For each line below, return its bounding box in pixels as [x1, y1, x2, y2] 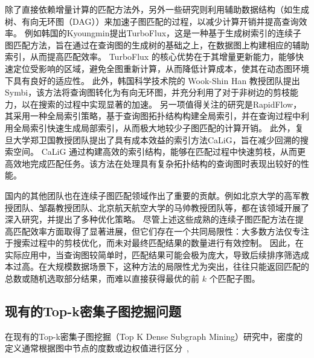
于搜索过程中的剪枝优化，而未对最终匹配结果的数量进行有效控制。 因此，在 [5, 236, 304, 249]
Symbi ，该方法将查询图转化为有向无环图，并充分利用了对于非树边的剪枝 [5, 86, 290, 99]
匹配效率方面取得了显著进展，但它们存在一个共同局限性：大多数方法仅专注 [13, 224, 309, 237]
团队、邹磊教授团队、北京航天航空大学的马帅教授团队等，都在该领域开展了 [13, 201, 309, 213]
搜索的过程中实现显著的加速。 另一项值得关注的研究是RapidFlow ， [38, 97, 302, 110]
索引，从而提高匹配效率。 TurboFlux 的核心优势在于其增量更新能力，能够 [5, 50, 295, 63]
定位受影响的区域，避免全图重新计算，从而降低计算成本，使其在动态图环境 [13, 62, 309, 74]
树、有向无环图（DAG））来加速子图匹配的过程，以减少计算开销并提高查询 [5, 15, 299, 27]
